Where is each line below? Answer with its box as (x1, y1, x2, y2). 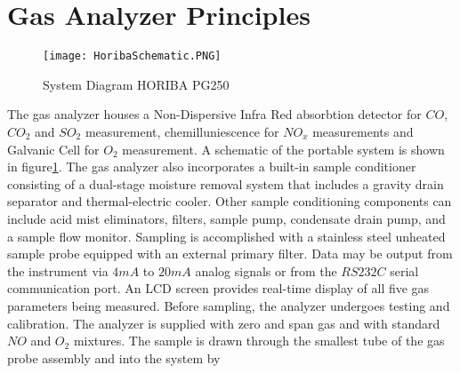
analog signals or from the (195, 261, 337, 280)
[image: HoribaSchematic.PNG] (43, 50, 222, 63)
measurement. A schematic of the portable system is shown (122, 139, 445, 158)
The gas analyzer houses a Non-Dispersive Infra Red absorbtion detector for (7, 105, 422, 123)
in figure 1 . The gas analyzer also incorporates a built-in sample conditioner (7, 157, 416, 176)
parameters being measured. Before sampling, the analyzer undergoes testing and (7, 296, 450, 314)
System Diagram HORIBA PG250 (43, 75, 230, 93)
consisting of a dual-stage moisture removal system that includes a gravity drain (7, 174, 444, 193)
